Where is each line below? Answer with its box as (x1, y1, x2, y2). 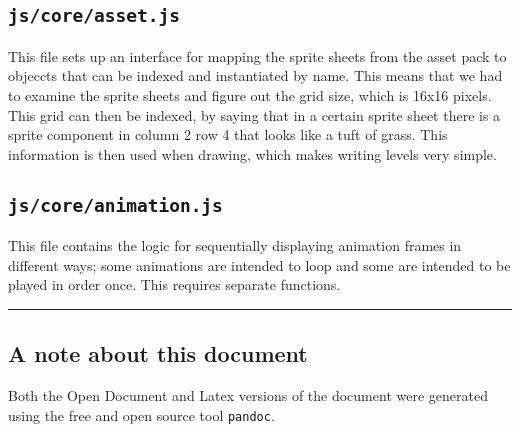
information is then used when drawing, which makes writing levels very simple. (8, 143, 497, 164)
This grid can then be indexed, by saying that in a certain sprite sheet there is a (8, 104, 501, 125)
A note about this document (8, 338, 308, 369)
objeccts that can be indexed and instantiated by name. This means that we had (8, 65, 503, 86)
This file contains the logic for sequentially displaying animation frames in (8, 235, 462, 256)
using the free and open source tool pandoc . (8, 404, 275, 425)
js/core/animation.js (8, 194, 223, 216)
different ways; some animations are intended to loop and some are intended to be (8, 254, 511, 275)
